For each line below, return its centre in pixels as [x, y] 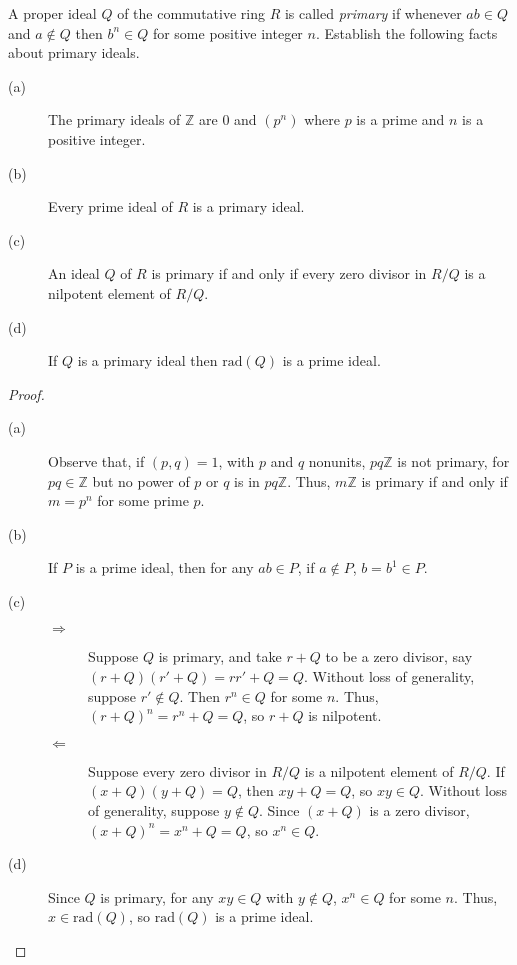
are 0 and [228, 119]
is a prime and [400, 119]
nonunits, [337, 460]
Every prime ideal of [110, 206]
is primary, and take [220, 656]
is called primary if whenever [373, 13]
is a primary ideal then [147, 360]
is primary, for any [157, 896]
